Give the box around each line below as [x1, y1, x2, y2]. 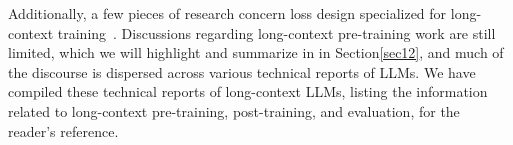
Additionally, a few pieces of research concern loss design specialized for [8, 3, 447, 23]
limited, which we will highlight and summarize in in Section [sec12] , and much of [8, 42, 504, 63]
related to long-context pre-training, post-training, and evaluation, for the [8, 100, 460, 121]
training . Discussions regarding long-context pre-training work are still [57, 22, 496, 43]
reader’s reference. [8, 120, 119, 141]
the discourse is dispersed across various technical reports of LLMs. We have [8, 61, 476, 82]
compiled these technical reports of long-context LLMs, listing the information [8, 81, 488, 102]
